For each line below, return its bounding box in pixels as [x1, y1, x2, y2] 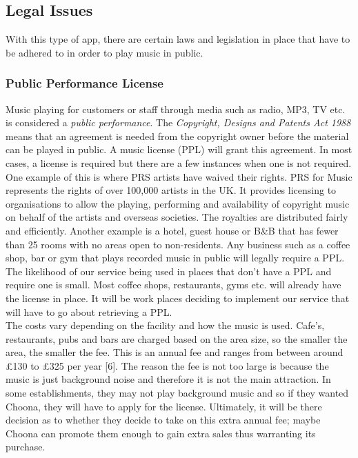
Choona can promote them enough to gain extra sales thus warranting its [6, 426, 316, 440]
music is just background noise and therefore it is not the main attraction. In [6, 372, 331, 386]
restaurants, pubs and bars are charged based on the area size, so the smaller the [6, 331, 348, 346]
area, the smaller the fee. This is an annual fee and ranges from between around [6, 345, 344, 359]
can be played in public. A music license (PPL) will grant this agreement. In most [6, 142, 352, 157]
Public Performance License [6, 74, 163, 92]
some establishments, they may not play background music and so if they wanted [6, 386, 349, 400]
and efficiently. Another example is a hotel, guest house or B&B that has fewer [6, 223, 339, 237]
